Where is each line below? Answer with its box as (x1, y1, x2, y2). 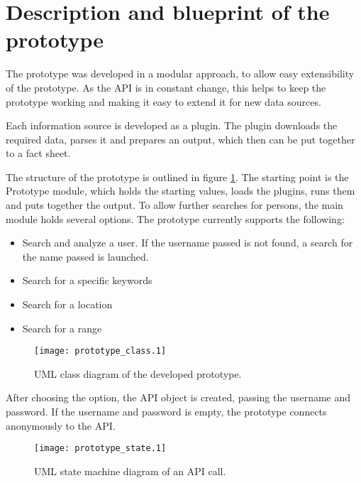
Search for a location (22, 297, 113, 312)
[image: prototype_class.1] (34, 346, 167, 357)
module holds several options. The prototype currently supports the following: (6, 211, 345, 226)
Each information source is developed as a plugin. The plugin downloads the (6, 118, 338, 133)
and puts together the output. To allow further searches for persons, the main (6, 197, 343, 212)
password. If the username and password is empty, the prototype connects (6, 404, 327, 419)
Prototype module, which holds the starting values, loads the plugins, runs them (6, 183, 355, 198)
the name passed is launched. (22, 249, 149, 264)
